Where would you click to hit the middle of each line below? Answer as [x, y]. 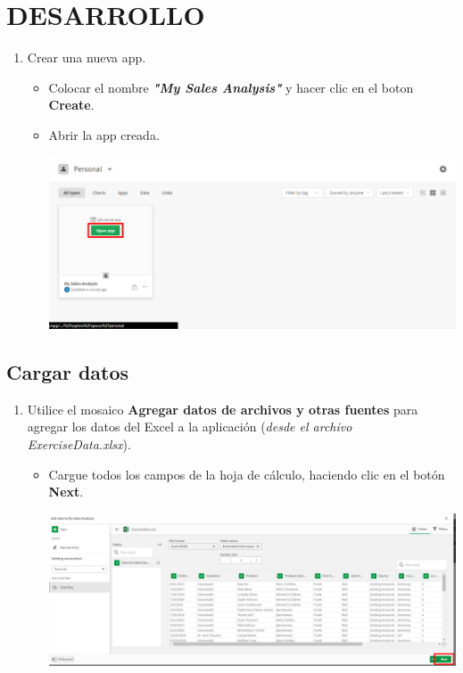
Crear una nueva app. [87, 57]
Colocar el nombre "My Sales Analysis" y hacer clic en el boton [231, 87]
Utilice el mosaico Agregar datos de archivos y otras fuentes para [223, 409]
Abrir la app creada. [104, 134]
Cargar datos [68, 371]
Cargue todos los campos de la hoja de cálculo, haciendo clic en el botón [247, 474]
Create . [71, 105]
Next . [66, 492]
